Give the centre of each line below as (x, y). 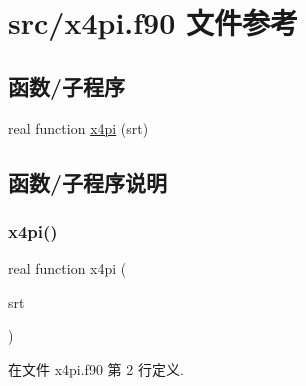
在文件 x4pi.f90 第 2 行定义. (96, 368)
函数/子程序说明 (88, 181)
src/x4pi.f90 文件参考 (153, 22)
